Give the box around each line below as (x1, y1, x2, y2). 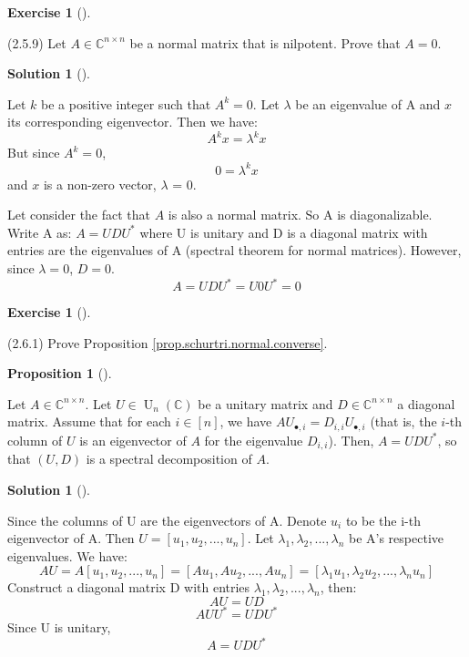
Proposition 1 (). (7, 364, 112, 383)
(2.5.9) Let (7, 33, 66, 52)
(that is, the (370, 412, 437, 431)
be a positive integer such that (41, 94, 211, 113)
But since (7, 143, 60, 162)
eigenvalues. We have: (7, 546, 127, 565)
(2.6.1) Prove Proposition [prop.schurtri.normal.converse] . (7, 333, 328, 352)
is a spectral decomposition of (86, 449, 252, 468)
